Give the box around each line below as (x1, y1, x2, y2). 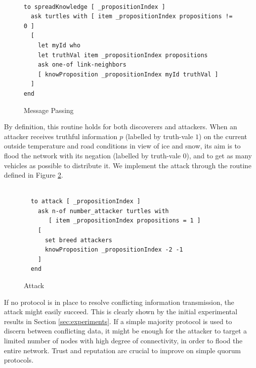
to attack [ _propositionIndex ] (31, 198, 141, 205)
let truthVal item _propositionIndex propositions (38, 51, 208, 59)
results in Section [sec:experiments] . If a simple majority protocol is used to (4, 316, 232, 326)
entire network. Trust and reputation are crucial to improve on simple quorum (4, 345, 241, 355)
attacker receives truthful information (4, 131, 118, 141)
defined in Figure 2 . (4, 170, 63, 180)
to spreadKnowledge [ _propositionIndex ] (24, 3, 166, 10)
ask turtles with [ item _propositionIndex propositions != (31, 13, 233, 20)
